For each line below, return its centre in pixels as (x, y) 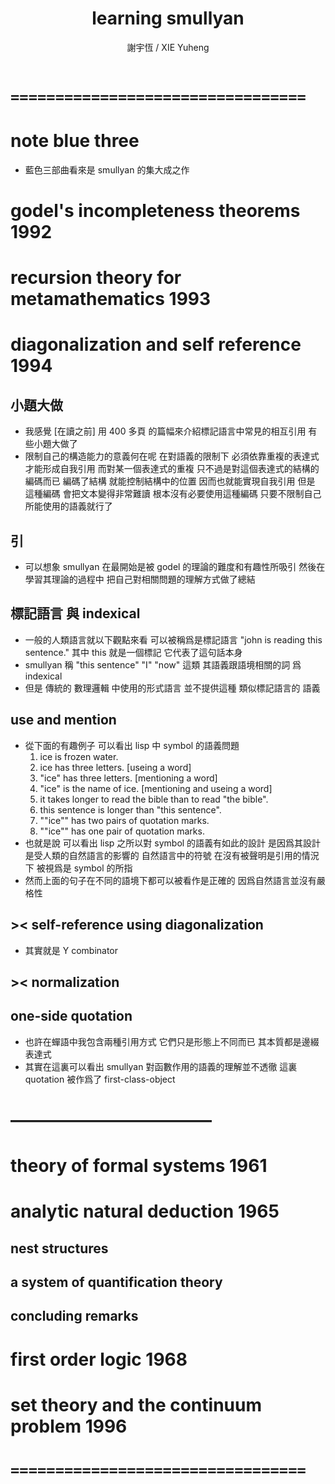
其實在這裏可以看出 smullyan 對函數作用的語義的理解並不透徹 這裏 (161, 1066)
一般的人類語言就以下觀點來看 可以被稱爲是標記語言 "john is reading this (173, 639)
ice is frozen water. (79, 756)
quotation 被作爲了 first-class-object (100, 1079)
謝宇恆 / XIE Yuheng (168, 47)
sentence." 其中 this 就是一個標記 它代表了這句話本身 (133, 652)
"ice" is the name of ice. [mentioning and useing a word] (156, 788)
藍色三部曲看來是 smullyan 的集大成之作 (107, 169)
